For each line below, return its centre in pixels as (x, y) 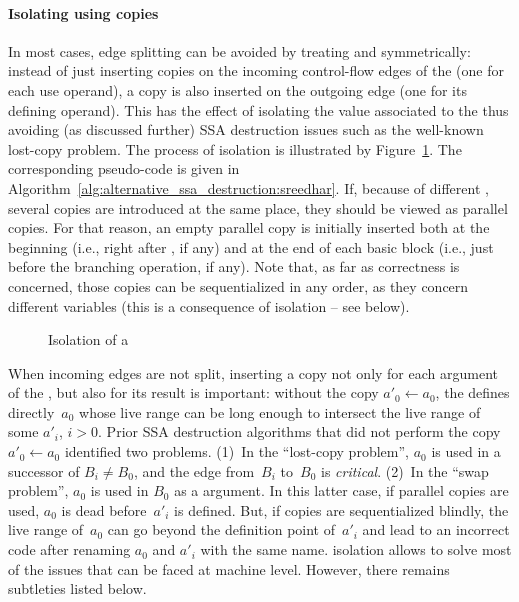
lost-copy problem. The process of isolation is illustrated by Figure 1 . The (235, 148)
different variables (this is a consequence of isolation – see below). (209, 305)
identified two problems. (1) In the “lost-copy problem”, (236, 451)
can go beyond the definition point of (221, 529)
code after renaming (69, 549)
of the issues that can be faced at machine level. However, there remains (229, 568)
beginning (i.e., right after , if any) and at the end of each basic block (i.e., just (251, 246)
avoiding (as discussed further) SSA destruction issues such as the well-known (246, 129)
